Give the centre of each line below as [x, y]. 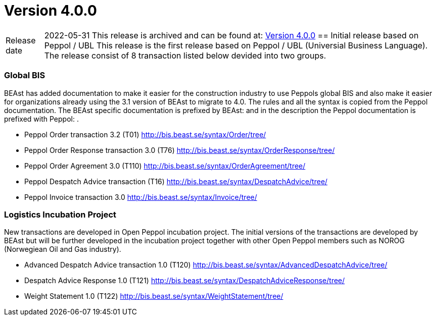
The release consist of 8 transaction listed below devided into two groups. [185, 55]
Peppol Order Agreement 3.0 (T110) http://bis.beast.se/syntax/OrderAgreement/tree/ [165, 166]
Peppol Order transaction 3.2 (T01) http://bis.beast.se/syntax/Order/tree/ [145, 134]
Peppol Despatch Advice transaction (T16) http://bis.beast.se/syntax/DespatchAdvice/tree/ [176, 181]
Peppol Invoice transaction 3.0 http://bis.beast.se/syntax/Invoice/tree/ [141, 197]
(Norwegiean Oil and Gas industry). [63, 249]
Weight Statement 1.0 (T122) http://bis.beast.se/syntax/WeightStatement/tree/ [154, 296]
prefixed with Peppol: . [41, 119]
